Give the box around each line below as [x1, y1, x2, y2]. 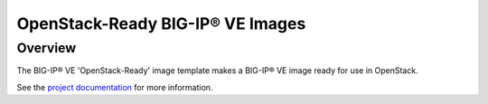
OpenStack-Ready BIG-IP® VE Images [16, 14, 306, 33]
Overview [16, 40, 77, 56]
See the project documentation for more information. [16, 81, 213, 92]
